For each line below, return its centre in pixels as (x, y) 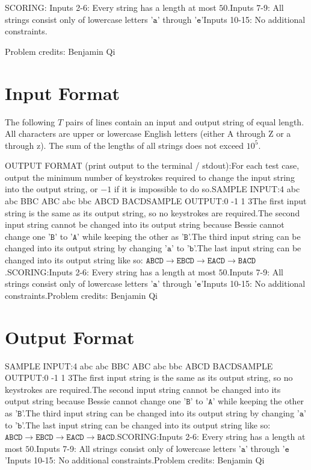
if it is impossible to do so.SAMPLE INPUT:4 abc (207, 189)
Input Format (63, 92)
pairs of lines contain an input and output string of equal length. (185, 121)
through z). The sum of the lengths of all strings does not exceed (125, 145)
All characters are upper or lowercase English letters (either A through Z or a (148, 133)
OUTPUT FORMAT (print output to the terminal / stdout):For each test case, (152, 165)
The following (30, 121)
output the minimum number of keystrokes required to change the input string (150, 177)
